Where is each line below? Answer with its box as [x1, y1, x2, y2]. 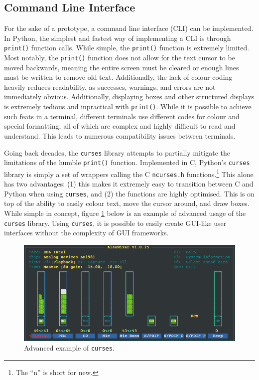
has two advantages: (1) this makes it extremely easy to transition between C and [4, 179, 254, 189]
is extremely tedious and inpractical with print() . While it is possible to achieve [4, 101, 252, 112]
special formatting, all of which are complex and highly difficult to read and [4, 121, 236, 131]
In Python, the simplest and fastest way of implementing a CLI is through [4, 32, 231, 43]
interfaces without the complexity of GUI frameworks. [4, 227, 169, 238]
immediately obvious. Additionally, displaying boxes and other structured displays [4, 91, 255, 102]
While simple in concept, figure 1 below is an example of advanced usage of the [4, 207, 246, 218]
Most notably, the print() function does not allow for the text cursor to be [4, 52, 235, 63]
